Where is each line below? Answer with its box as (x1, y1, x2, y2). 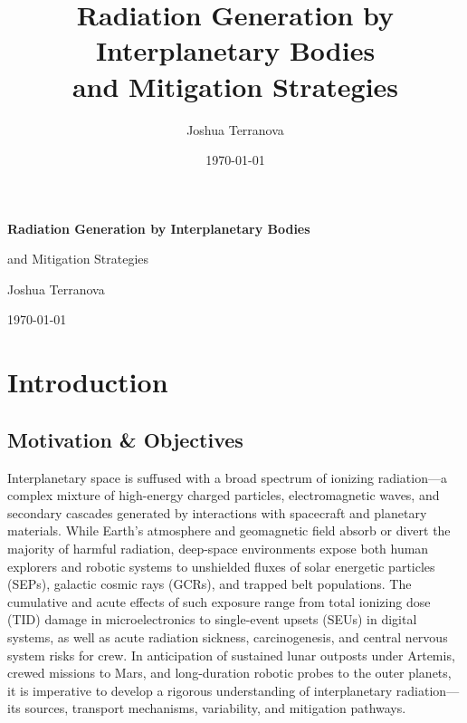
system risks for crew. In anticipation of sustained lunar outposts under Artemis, (7, 645, 455, 664)
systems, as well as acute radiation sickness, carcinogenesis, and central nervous (7, 627, 448, 646)
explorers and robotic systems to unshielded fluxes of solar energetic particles (7, 556, 435, 575)
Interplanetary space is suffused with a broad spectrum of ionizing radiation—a (7, 468, 447, 487)
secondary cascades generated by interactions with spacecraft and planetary (7, 503, 427, 522)
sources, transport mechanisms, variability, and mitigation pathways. (24, 699, 406, 718)
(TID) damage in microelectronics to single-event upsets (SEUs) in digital (7, 610, 417, 629)
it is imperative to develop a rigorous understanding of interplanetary (7, 680, 393, 699)
